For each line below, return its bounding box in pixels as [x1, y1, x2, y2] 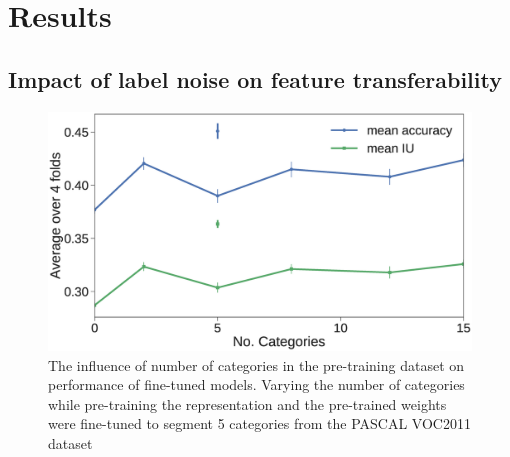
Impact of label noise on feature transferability [8, 63, 502, 94]
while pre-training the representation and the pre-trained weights [48, 393, 447, 414]
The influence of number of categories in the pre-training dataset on [48, 354, 465, 375]
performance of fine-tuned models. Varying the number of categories [48, 374, 465, 395]
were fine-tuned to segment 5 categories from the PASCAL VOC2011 [48, 413, 471, 434]
